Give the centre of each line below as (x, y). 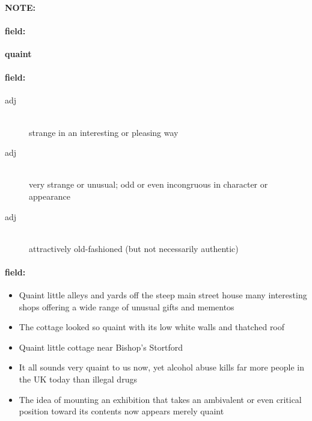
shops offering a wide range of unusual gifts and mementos (127, 306)
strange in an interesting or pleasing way (104, 132)
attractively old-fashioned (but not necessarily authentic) (134, 248)
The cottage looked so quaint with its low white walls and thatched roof (152, 327)
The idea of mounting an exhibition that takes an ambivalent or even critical (160, 399)
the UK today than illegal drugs (78, 379)
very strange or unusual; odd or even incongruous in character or (148, 184)
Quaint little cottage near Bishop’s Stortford (101, 347)
